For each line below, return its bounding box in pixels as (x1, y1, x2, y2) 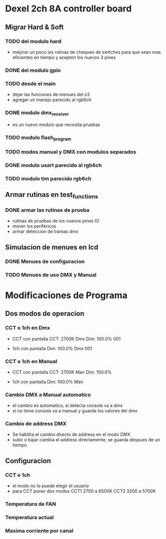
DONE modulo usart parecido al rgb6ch (5, 161, 102, 168)
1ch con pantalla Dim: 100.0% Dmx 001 (12, 345, 92, 351)
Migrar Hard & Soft (5, 23, 64, 31)
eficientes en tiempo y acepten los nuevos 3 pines (12, 54, 116, 60)
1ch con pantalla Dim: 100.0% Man (12, 379, 83, 385)
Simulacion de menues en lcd (5, 243, 99, 252)
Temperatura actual (5, 514, 54, 521)
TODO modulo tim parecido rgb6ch (5, 175, 91, 182)
